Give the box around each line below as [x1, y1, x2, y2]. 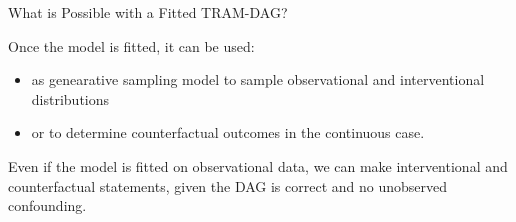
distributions [31, 88, 110, 109]
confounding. [8, 195, 87, 216]
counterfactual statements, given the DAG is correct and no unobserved [8, 175, 448, 196]
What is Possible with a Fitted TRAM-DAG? [8, 2, 288, 22]
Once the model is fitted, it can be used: [8, 35, 255, 56]
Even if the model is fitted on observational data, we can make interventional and [8, 155, 508, 176]
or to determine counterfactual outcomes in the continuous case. [31, 122, 425, 143]
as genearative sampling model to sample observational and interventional [31, 69, 485, 90]
